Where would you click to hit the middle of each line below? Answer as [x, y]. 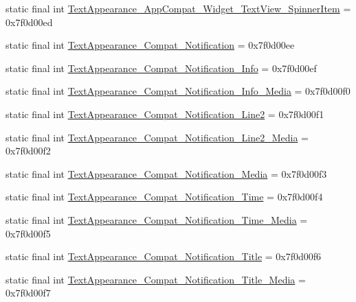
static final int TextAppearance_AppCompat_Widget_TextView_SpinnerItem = [178, 8]
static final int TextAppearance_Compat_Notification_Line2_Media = [157, 137]
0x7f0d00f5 [28, 233]
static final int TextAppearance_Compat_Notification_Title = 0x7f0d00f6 [164, 256]
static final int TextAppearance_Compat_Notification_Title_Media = [156, 279]
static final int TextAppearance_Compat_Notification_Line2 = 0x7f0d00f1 [165, 114]
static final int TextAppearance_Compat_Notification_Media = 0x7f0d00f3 [166, 173]
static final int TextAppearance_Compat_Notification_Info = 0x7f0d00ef [161, 68]
